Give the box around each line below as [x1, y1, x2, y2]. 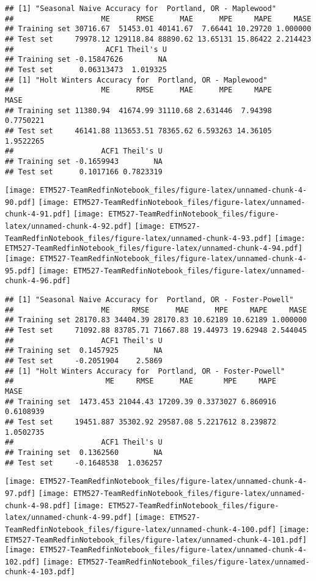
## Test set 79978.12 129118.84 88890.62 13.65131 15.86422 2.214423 [5, 34, 312, 43]
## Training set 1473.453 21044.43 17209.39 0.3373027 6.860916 [5, 397, 276, 406]
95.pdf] [5, 266, 36, 275]
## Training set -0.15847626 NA [5, 55, 167, 64]
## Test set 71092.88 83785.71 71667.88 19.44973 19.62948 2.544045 [5, 326, 307, 335]
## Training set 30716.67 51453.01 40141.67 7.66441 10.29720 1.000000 [5, 24, 312, 34]
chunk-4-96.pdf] [5, 276, 71, 286]
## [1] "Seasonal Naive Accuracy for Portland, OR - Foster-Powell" [5, 295, 294, 305]
